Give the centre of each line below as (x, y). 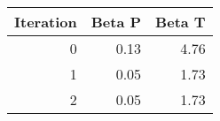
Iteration (46, 22)
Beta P (116, 22)
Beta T (181, 22)
